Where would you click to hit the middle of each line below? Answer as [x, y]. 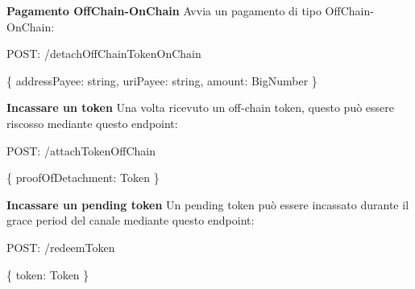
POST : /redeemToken [61, 247]
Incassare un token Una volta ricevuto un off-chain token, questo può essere [201, 107]
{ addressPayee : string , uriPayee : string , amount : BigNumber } [162, 80]
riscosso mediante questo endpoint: [92, 123]
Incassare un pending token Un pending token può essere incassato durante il [208, 204]
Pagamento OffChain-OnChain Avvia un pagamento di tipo [164, 10]
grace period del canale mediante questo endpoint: [131, 220]
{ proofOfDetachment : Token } [83, 178]
